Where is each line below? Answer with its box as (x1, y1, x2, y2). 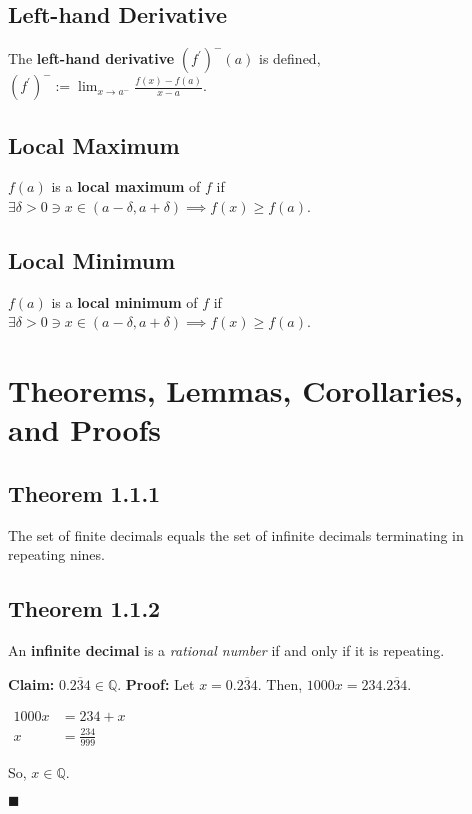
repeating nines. (8, 544, 105, 565)
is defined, (258, 48, 321, 69)
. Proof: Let (117, 673, 195, 694)
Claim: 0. (8, 673, 70, 694)
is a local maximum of (51, 176, 201, 197)
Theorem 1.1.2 (8, 593, 161, 624)
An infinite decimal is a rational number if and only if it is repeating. (8, 640, 445, 661)
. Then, (257, 673, 303, 694)
